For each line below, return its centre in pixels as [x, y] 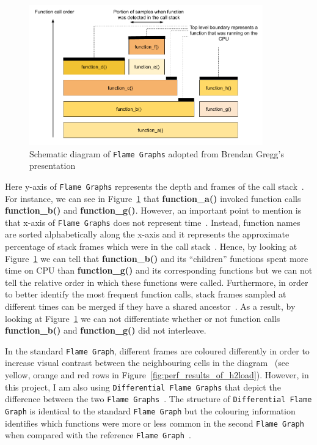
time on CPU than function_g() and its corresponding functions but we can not [159, 270]
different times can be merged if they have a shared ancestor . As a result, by [150, 306]
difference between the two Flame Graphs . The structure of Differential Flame [158, 399]
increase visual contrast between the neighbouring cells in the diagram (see [147, 363]
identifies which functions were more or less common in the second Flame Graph [155, 423]
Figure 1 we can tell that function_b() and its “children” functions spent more [157, 258]
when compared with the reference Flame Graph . [98, 435]
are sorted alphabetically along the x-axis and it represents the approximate [147, 234]
